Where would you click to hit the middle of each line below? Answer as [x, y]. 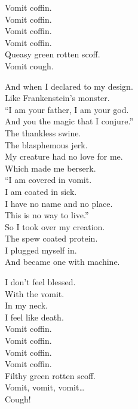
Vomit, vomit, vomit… [45, 387]
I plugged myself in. [41, 250]
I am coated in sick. [41, 191]
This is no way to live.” [47, 215]
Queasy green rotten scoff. [53, 54]
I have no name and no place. [59, 203]
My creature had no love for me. [64, 156]
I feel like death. [34, 317]
